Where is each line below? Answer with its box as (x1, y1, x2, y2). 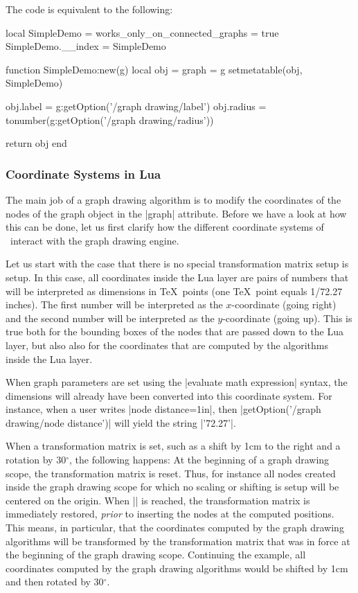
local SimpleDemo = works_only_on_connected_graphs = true (6, 25, 279, 39)
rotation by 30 (6, 452, 66, 467)
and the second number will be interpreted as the (6, 310, 215, 325)
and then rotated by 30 (6, 574, 104, 589)
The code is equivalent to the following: (6, 2, 173, 16)
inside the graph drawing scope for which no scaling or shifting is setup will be (6, 479, 339, 494)
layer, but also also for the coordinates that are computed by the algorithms (6, 337, 329, 352)
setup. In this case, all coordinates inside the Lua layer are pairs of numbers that (6, 269, 349, 284)
